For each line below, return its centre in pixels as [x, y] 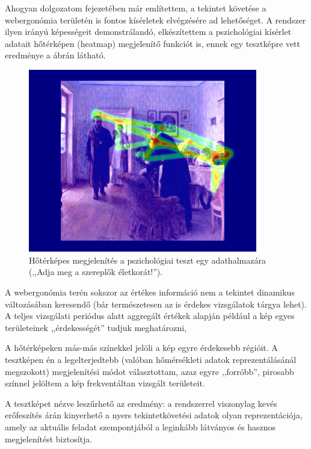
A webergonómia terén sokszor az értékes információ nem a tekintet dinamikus [150, 292]
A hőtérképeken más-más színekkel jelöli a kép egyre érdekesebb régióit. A [141, 348]
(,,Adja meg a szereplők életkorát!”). [96, 272]
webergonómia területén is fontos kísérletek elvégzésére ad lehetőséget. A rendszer [155, 20]
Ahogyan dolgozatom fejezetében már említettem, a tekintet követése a [136, 8]
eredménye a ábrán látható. [55, 55]
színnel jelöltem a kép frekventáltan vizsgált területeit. [105, 383]
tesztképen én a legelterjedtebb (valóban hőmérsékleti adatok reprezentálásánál [151, 359]
